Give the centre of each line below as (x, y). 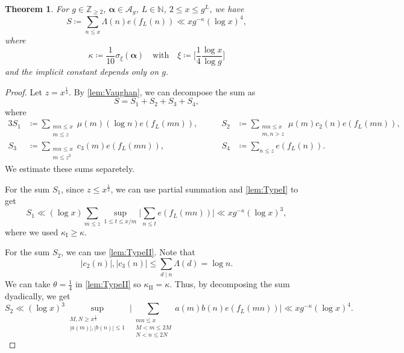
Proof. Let (24, 91)
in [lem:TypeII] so (108, 284)
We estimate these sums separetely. (70, 169)
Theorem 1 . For (37, 8)
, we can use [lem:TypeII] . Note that (128, 252)
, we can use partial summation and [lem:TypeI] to (204, 189)
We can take (28, 284)
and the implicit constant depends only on (82, 71)
